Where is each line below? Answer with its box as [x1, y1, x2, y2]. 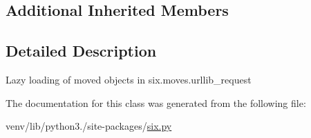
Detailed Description [6, 40, 157, 61]
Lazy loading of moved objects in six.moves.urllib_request [6, 72, 252, 86]
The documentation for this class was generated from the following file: [6, 95, 306, 110]
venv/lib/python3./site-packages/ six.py [6, 119, 172, 133]
